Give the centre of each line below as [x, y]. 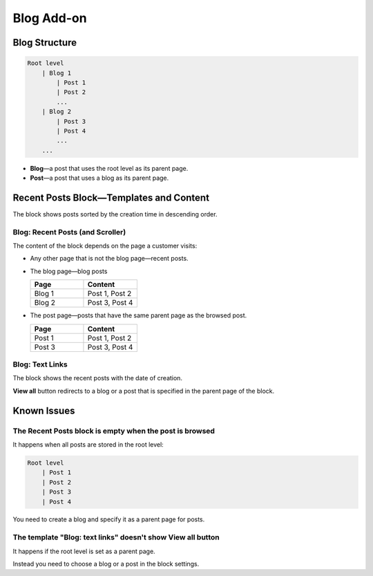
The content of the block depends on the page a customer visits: [105, 246]
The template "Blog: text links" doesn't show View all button [116, 537]
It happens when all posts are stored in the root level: [88, 444]
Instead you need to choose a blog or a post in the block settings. [106, 564]
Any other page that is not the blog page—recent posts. [109, 259]
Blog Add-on [50, 18]
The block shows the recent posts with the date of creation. [98, 378]
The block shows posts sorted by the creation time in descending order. [115, 214]
